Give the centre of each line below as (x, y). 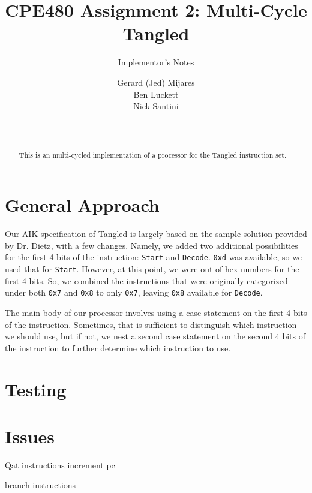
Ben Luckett (156, 94)
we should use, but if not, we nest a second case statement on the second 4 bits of (155, 336)
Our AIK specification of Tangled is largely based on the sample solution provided (156, 234)
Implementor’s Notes (156, 62)
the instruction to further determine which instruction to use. (118, 348)
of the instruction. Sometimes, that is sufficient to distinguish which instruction (151, 324)
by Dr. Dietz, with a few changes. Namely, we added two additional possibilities (151, 245)
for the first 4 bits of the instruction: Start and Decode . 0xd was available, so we (154, 257)
